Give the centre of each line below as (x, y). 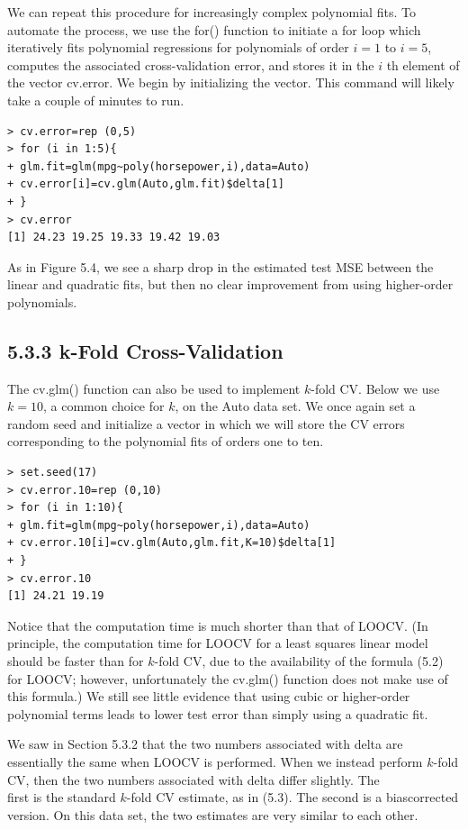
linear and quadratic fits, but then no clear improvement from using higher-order (230, 284)
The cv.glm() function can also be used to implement (154, 388)
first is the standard (62, 797)
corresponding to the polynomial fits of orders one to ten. (166, 441)
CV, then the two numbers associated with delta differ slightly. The (193, 779)
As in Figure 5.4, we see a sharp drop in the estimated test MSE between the (220, 266)
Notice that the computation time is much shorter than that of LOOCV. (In (218, 625)
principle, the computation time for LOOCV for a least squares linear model (218, 643)
